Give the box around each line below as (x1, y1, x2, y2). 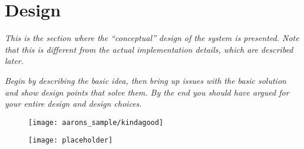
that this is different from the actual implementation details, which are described (5, 43, 293, 55)
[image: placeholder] (28, 136, 113, 145)
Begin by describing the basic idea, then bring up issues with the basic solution (5, 74, 286, 86)
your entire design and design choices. (5, 97, 142, 110)
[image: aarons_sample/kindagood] (28, 118, 164, 127)
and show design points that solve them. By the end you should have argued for (5, 86, 289, 98)
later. (5, 55, 24, 67)
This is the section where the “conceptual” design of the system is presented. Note (5, 32, 299, 44)
